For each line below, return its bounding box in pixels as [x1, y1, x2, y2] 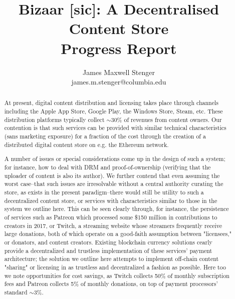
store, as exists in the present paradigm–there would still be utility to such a [4, 187, 204, 196]
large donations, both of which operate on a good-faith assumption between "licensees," [4, 229, 232, 238]
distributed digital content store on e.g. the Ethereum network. [4, 140, 169, 148]
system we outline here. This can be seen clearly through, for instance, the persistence [4, 204, 229, 213]
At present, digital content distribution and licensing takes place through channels [4, 98, 218, 107]
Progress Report [61, 37, 177, 58]
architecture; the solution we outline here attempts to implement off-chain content [4, 254, 219, 263]
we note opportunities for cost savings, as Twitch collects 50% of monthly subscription [4, 271, 229, 279]
